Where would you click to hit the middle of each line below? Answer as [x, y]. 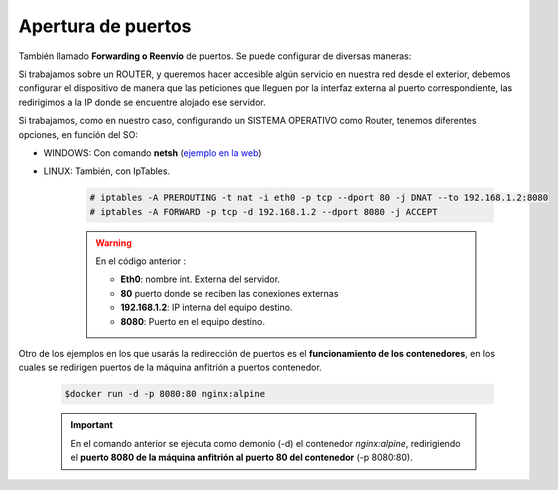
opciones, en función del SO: [78, 134]
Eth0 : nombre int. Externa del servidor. [200, 279]
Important [92, 425]
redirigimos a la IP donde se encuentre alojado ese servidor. [142, 102]
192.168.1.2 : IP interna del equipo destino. [206, 307]
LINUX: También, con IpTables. [106, 171]
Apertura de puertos [105, 26]
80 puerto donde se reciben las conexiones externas [229, 293]
